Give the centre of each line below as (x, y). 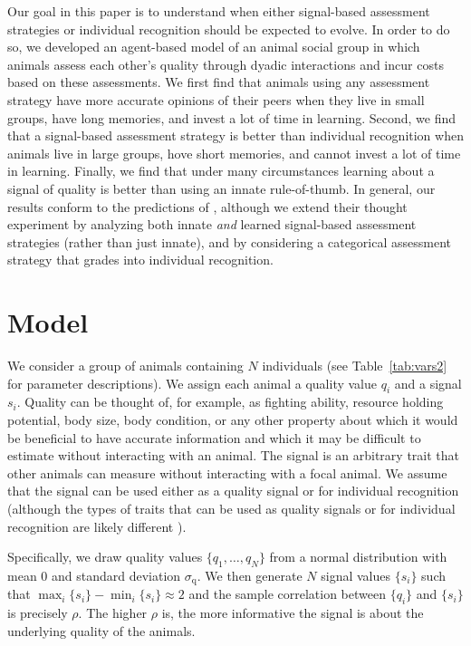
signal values (356, 575)
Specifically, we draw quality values (105, 557)
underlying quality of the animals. (101, 630)
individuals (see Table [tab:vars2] (355, 366)
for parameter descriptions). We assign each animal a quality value (192, 383)
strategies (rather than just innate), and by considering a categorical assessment (230, 241)
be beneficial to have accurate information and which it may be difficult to (214, 437)
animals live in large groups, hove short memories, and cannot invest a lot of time (234, 153)
